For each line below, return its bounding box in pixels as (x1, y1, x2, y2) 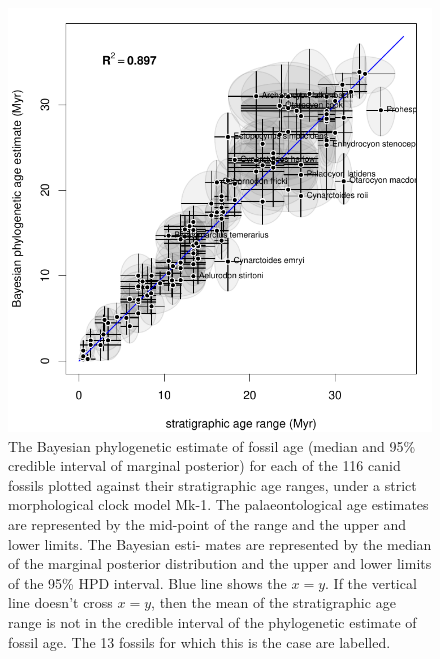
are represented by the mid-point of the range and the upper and (8, 513, 407, 534)
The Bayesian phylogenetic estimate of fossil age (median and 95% (8, 435, 416, 456)
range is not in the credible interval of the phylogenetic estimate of (8, 611, 417, 632)
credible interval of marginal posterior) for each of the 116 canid (8, 455, 401, 476)
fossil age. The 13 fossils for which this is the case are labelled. (8, 631, 391, 652)
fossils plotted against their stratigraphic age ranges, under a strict (8, 474, 417, 495)
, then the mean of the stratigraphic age (151, 592, 396, 613)
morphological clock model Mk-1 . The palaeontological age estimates (8, 494, 429, 515)
